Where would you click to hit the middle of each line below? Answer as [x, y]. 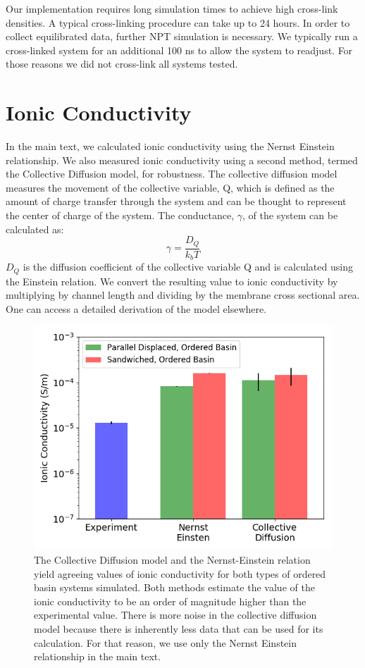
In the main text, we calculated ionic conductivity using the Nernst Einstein [170, 146]
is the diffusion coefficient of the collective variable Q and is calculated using [188, 267]
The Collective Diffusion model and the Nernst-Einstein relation [172, 560]
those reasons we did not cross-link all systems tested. [122, 64]
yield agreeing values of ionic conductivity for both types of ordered [180, 573]
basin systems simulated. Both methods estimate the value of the [174, 587]
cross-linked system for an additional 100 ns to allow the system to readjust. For [179, 50]
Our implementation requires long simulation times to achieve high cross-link [172, 8]
